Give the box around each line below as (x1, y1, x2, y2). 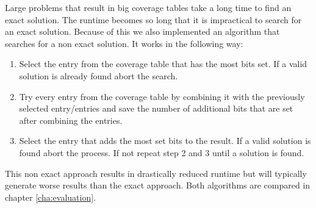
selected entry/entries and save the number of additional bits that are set (19, 102, 293, 115)
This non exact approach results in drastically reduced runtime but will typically (5, 167, 307, 179)
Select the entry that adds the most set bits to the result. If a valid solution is (19, 134, 311, 147)
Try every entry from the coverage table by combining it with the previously (19, 90, 305, 102)
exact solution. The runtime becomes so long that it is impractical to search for (5, 13, 302, 26)
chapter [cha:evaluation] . (5, 190, 96, 203)
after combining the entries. (19, 113, 123, 126)
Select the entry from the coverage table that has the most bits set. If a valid (19, 57, 307, 70)
